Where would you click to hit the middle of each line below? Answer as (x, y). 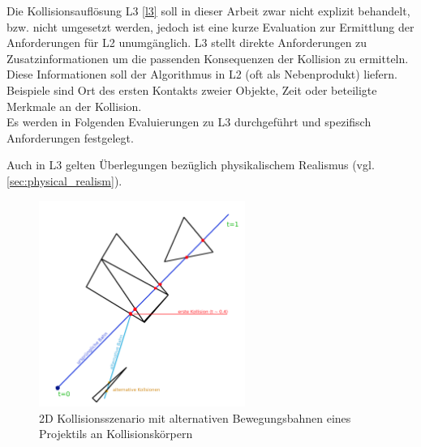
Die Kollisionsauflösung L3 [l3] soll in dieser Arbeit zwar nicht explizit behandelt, (208, 11)
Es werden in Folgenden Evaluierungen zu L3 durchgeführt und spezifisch (189, 122)
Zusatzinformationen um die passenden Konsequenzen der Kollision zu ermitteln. (208, 58)
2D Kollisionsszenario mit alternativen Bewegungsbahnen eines (195, 417)
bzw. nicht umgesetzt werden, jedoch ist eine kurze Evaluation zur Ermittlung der (210, 26)
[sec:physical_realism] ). (64, 180)
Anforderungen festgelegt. (70, 137)
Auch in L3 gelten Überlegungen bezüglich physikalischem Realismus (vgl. (191, 165)
